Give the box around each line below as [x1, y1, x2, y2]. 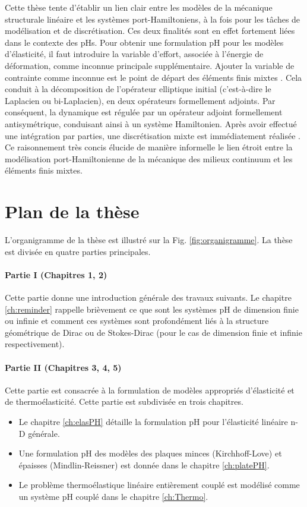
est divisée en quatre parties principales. [5, 245, 151, 257]
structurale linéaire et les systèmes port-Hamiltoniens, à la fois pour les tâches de [5, 12, 300, 25]
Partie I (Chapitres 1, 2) [5, 268, 107, 281]
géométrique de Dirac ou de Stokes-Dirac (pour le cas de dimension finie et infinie [5, 326, 302, 338]
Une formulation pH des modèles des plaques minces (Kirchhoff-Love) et [18, 447, 282, 459]
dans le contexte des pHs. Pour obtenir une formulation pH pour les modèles [5, 36, 284, 48]
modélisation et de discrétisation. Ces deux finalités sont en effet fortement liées [5, 24, 295, 37]
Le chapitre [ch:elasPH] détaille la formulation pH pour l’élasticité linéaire [18, 415, 288, 427]
